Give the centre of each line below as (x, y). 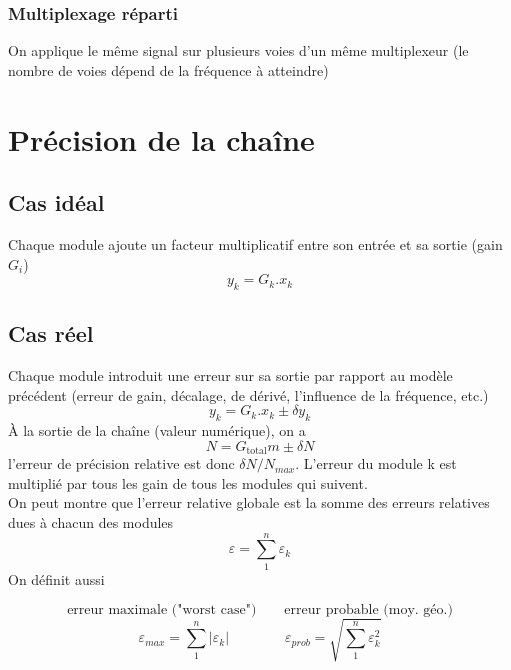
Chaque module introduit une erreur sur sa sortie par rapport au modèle (230, 375)
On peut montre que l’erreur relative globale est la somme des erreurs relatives (249, 502)
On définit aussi (56, 578)
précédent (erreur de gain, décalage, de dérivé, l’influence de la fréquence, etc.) (248, 394)
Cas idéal (56, 202)
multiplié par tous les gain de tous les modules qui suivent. (188, 482)
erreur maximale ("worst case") (162, 610)
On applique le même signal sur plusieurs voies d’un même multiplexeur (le (238, 50)
